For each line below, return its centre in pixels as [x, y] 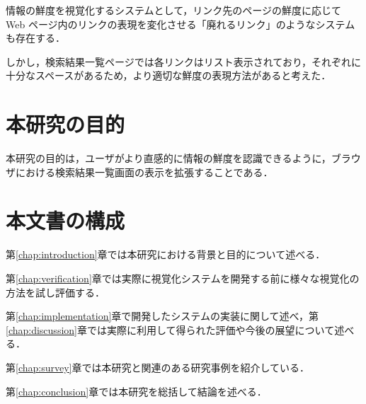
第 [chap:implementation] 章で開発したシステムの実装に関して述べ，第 [162, 316]
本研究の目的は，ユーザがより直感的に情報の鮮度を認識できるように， [168, 158]
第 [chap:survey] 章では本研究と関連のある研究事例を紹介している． [158, 367]
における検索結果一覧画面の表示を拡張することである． [144, 172]
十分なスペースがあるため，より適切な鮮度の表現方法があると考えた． [168, 75]
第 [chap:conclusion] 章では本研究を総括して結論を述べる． [136, 391]
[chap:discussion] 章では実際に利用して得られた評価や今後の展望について [170, 329]
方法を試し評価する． [55, 292]
